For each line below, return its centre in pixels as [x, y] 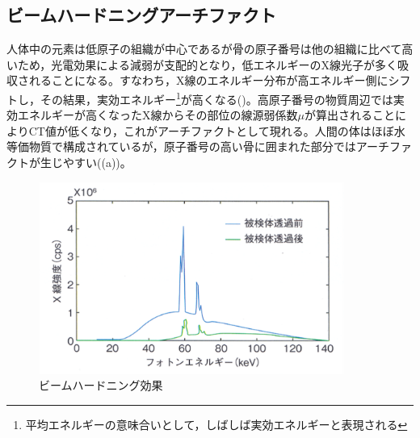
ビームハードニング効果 [101, 385]
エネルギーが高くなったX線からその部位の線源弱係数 [157, 115]
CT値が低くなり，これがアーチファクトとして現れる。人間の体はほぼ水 [217, 130]
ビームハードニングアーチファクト [142, 15]
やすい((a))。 [97, 163]
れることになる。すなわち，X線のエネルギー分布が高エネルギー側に [208, 80]
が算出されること [349, 115]
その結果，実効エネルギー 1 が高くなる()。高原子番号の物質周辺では [216, 98]
